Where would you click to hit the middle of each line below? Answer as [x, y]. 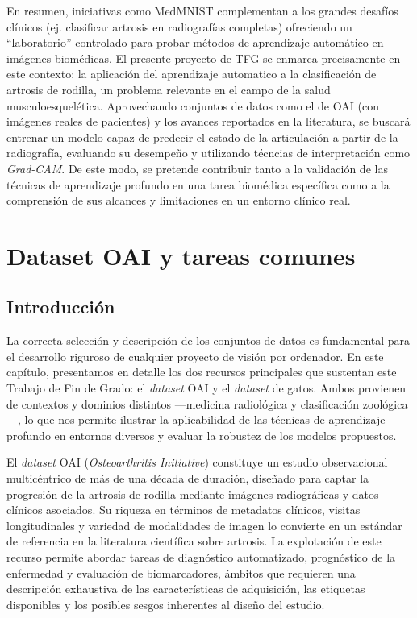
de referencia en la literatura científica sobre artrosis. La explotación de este [194, 541]
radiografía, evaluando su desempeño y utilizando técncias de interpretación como [208, 153]
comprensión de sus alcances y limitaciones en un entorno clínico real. [179, 200]
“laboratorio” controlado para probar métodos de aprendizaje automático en [195, 42]
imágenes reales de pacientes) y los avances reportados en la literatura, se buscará [208, 121]
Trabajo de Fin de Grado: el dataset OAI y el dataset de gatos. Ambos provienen [206, 388]
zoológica [385, 403]
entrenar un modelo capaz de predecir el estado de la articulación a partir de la [202, 137]
